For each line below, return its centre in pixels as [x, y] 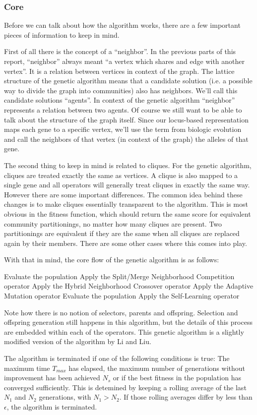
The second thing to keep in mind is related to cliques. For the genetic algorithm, [128, 165]
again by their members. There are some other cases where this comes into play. [126, 243]
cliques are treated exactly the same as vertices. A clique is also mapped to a [121, 175]
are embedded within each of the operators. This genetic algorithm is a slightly [124, 331]
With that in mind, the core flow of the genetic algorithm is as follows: [112, 260]
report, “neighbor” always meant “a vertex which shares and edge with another [124, 61]
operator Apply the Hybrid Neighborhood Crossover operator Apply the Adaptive [129, 286]
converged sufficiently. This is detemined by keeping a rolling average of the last [125, 387]
